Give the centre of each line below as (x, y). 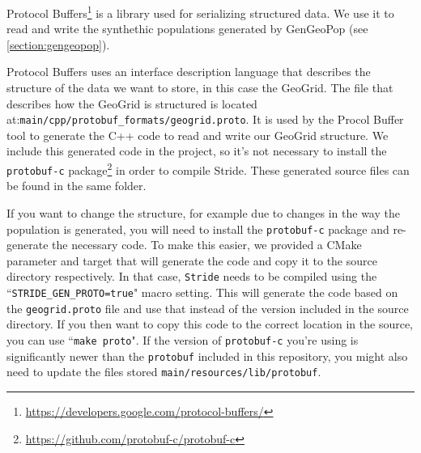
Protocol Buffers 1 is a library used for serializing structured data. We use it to (200, 12)
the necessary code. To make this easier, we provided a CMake (207, 245)
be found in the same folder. (77, 186)
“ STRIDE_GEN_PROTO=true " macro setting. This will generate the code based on (202, 292)
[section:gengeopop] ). (58, 44)
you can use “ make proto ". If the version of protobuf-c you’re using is (183, 339)
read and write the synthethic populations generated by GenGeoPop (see (187, 29)
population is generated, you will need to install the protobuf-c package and (198, 229)
